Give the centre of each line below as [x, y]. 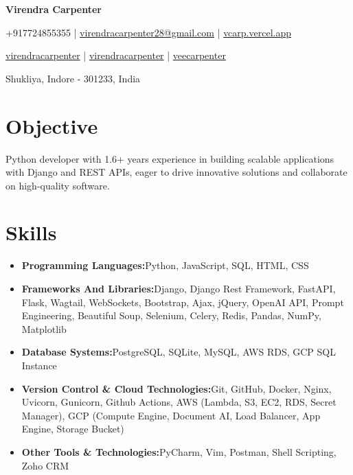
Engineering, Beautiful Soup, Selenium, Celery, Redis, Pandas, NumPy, [171, 315]
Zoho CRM [45, 465]
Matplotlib [44, 328]
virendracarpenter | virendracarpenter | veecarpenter [116, 55]
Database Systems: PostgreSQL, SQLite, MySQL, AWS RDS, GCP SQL [179, 352]
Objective [52, 125]
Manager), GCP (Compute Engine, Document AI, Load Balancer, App [171, 415]
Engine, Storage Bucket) [73, 429]
